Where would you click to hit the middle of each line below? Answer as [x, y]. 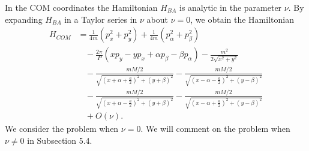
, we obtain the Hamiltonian [242, 19]
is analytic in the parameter [231, 7]
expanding [24, 19]
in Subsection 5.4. [60, 140]
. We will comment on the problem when [215, 129]
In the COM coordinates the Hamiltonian [81, 7]
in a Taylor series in [101, 19]
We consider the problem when [62, 129]
